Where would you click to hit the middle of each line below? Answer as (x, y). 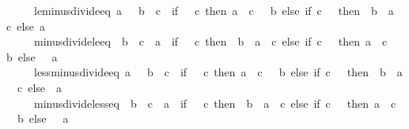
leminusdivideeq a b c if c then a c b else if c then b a (214, 10)
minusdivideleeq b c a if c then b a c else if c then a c (210, 41)
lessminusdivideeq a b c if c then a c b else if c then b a (218, 72)
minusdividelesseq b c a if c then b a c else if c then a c (215, 103)
